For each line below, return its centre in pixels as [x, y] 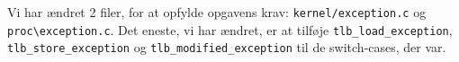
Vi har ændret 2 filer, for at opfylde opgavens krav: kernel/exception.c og [217, 12]
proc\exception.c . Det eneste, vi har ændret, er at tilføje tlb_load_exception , [230, 29]
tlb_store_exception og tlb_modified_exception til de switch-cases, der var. [227, 47]
